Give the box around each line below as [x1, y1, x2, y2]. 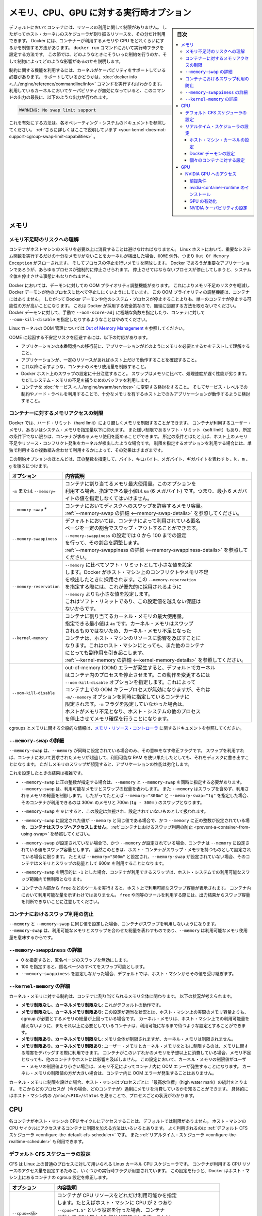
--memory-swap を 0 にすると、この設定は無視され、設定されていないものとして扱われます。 [21, 808, 209, 814]
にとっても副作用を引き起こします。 [65, 649, 147, 656]
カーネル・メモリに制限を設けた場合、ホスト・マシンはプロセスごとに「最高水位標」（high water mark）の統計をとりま [9, 1079, 247, 1085]
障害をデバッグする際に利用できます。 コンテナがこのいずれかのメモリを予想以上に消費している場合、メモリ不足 [25, 1050, 252, 1055]
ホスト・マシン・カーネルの [189, 137, 245, 143]
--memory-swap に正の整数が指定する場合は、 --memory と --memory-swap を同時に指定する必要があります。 [21, 779, 245, 785]
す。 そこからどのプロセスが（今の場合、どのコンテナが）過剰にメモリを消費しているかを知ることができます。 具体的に [9, 1086, 248, 1092]
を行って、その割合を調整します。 [65, 539, 142, 546]
